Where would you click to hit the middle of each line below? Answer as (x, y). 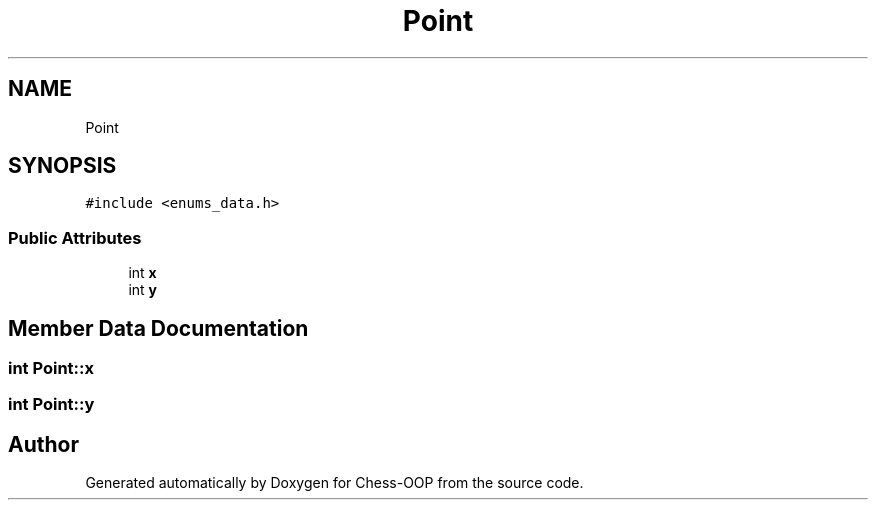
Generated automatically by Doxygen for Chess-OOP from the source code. (334, 483)
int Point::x (51, 368)
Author (43, 444)
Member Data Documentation (158, 328)
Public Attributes (75, 237)
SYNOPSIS (62, 166)
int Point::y (51, 404)
